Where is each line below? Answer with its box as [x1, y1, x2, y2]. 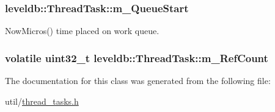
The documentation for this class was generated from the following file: [5, 74, 271, 87]
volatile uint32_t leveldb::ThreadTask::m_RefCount [5, 50, 268, 65]
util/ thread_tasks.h [5, 94, 79, 107]
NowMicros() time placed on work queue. [5, 24, 159, 37]
